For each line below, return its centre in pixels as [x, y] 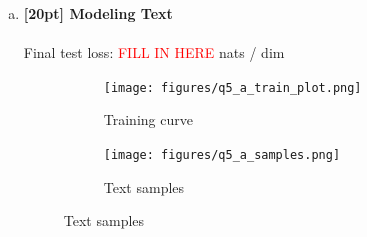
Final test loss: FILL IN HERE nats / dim [154, 52]
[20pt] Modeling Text [98, 13]
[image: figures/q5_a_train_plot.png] [232, 87]
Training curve [148, 119]
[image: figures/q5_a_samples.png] [222, 155]
